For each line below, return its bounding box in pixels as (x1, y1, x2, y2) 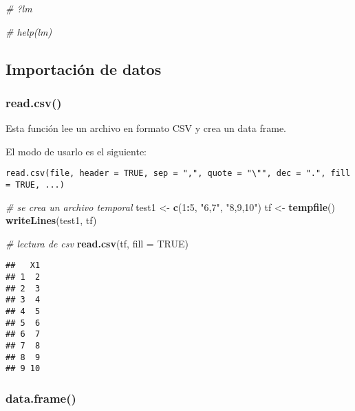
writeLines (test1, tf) (6, 213, 97, 227)
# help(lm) (6, 24, 52, 38)
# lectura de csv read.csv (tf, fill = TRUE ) (6, 236, 189, 250)
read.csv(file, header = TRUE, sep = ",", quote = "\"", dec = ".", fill (6, 168, 351, 179)
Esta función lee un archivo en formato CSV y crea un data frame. (6, 121, 286, 135)
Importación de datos (6, 58, 162, 79)
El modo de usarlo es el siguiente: (6, 144, 147, 158)
